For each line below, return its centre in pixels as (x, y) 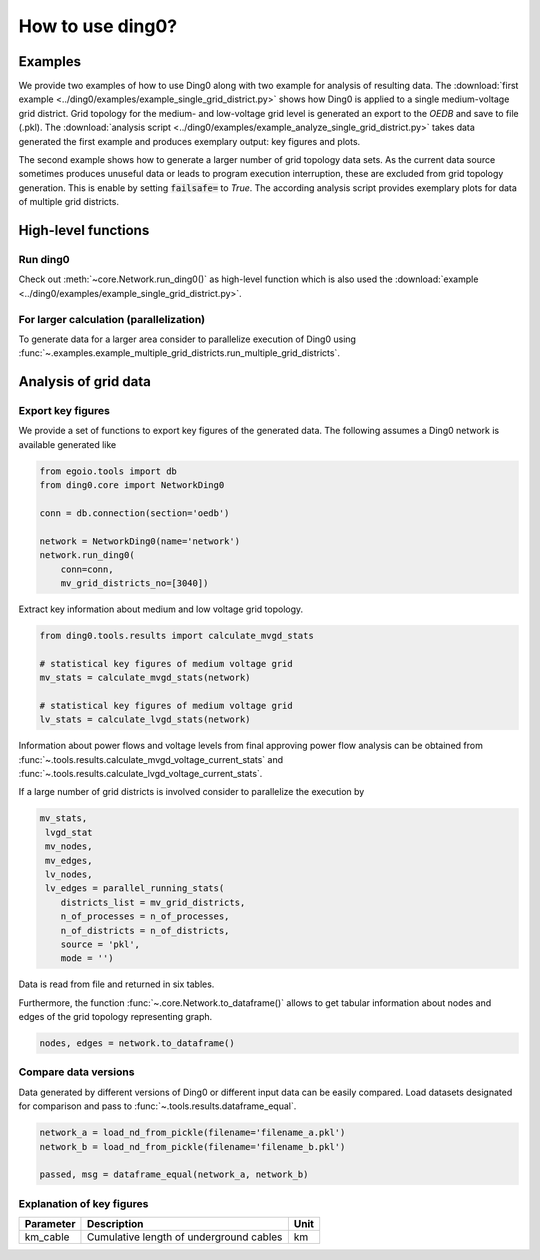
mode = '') (87, 958)
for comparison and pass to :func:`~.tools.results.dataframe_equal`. (157, 1106)
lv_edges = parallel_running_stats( (135, 888)
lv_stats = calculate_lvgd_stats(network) (145, 719)
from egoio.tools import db (108, 471)
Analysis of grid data (85, 381)
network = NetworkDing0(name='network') (139, 541)
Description (115, 1224)
